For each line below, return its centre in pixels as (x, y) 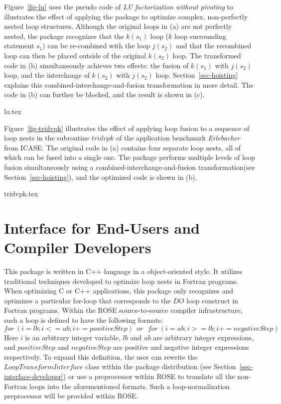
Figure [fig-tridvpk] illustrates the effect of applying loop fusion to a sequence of (127, 128)
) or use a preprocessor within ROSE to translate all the (149, 376)
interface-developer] (34, 376)
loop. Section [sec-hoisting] (197, 75)
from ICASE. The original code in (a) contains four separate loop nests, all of (123, 147)
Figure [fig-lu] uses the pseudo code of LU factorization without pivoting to (119, 6)
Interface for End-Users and (102, 227)
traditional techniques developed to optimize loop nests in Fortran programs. (121, 281)
